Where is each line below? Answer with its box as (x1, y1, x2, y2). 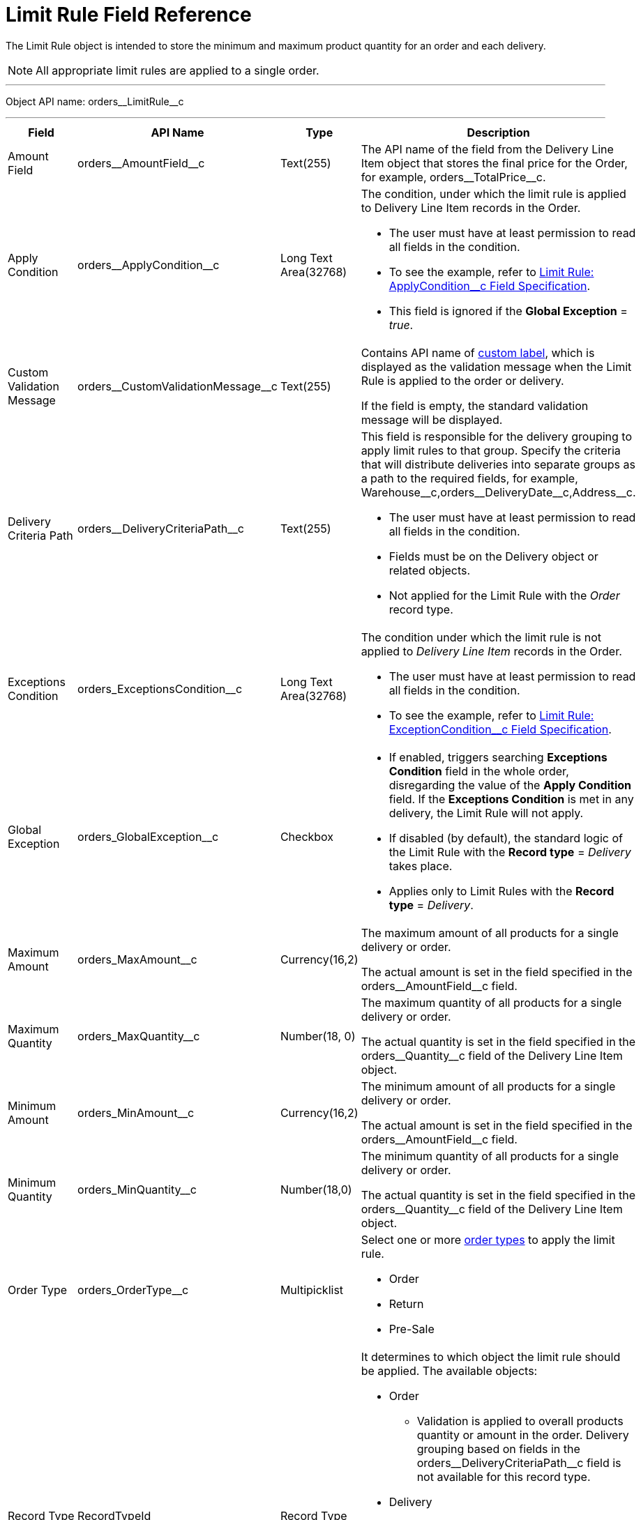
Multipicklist (280, 1282, 344, 1297)
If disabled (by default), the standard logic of (389, 830, 623, 845)
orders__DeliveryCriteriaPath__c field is (416, 1455, 621, 1470)
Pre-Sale (389, 1321, 435, 1336)
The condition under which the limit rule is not (361, 630, 602, 644)
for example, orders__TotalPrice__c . (361, 169, 546, 184)
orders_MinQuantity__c (77, 1182, 197, 1196)
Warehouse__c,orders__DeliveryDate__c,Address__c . (361, 485, 636, 499)
